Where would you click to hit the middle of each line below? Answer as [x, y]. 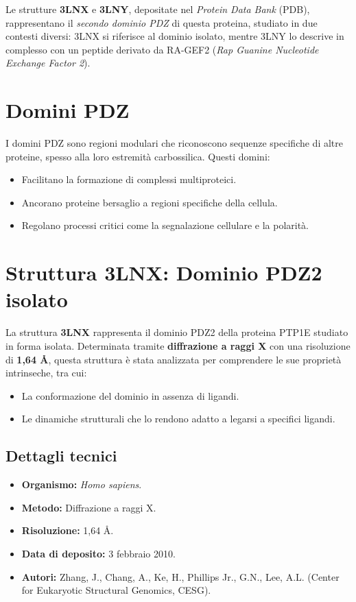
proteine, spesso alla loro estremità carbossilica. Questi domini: [138, 156]
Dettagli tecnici [61, 456]
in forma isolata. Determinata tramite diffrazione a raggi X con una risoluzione [178, 345]
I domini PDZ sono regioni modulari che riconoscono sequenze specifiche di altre [174, 143]
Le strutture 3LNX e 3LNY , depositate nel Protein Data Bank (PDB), [158, 9]
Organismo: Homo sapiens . [82, 484]
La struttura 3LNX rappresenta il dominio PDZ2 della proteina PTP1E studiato [177, 332]
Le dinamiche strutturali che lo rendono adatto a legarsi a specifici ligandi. [178, 419]
